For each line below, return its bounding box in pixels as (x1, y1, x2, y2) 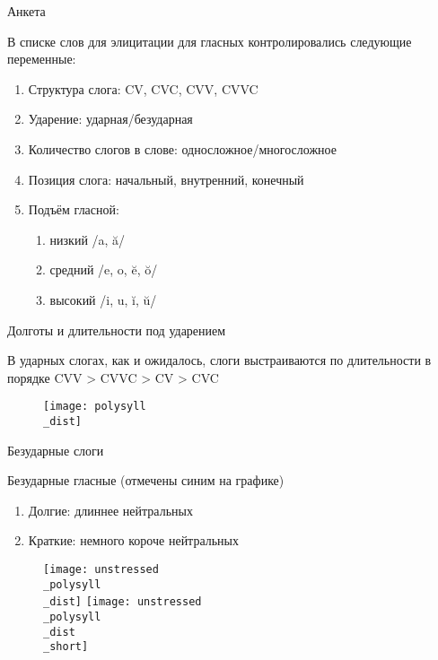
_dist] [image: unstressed (43, 595, 202, 609)
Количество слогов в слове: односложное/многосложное (28, 139, 337, 158)
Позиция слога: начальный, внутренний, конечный (28, 169, 304, 188)
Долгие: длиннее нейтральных (28, 500, 193, 519)
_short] (43, 640, 89, 654)
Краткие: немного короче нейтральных (28, 531, 240, 550)
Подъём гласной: (28, 200, 119, 219)
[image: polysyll (43, 400, 146, 413)
